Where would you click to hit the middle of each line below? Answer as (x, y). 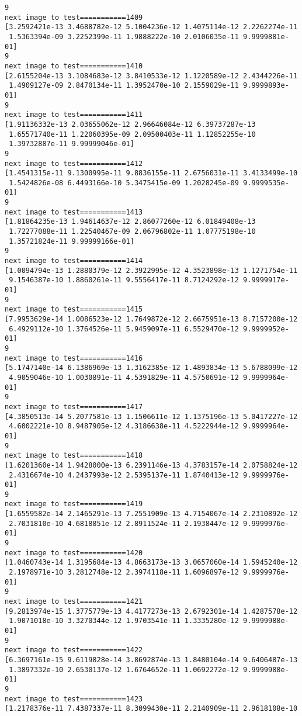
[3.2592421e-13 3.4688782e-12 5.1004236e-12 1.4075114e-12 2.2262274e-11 (151, 27)
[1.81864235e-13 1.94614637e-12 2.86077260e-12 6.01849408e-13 (130, 222)
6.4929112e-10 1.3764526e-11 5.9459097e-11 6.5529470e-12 (124, 329)
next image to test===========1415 (74, 309)
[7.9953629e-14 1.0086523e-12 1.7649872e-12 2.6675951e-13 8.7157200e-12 (151, 319)
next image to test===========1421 (74, 602)
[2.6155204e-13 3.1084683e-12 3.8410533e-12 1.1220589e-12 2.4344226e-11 (151, 76)
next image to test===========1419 (74, 504)
